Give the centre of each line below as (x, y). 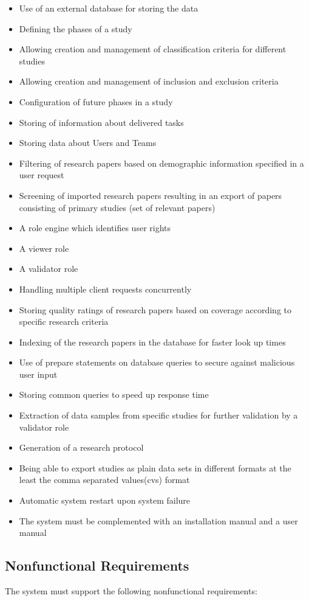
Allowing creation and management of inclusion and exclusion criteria (149, 81)
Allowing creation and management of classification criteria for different (153, 49)
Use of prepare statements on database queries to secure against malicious (157, 362)
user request (42, 175)
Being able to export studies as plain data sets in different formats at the (155, 467)
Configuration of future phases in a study (96, 101)
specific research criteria (64, 321)
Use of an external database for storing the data (109, 8)
